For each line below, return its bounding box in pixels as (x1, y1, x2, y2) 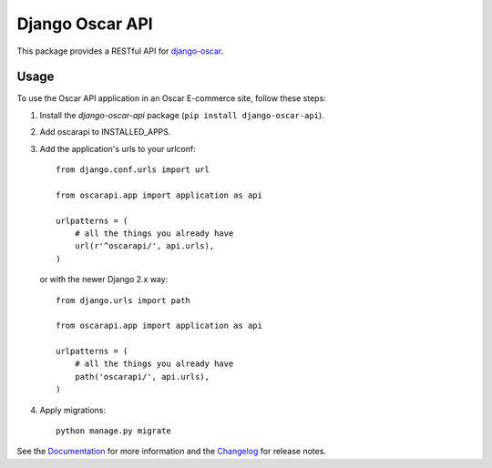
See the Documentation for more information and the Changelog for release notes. (16, 446, 327, 457)
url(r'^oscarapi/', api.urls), (74, 241, 215, 251)
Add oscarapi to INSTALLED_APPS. (39, 127, 171, 137)
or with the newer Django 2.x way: (39, 274, 169, 285)
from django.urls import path (56, 295, 191, 305)
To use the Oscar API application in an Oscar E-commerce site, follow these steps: (16, 93, 327, 104)
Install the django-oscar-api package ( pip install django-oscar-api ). (39, 109, 325, 120)
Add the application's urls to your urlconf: (39, 143, 196, 154)
